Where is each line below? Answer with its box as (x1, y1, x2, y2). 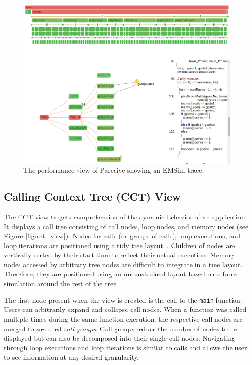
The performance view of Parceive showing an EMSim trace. (23, 165, 204, 175)
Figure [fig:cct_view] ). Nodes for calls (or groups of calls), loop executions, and (4, 231, 240, 241)
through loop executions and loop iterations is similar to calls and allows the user (4, 342, 247, 352)
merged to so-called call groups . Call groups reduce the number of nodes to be (4, 323, 237, 333)
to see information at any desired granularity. (4, 352, 139, 362)
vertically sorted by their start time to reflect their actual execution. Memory (4, 250, 235, 260)
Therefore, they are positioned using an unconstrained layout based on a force (4, 269, 237, 279)
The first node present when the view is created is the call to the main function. (4, 294, 242, 305)
